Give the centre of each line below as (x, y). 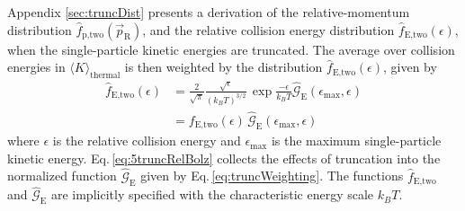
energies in (36, 67)
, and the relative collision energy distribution (268, 29)
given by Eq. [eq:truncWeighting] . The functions (272, 176)
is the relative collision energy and (147, 141)
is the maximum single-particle (356, 141)
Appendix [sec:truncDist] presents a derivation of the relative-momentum (209, 12)
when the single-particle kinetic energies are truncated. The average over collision (231, 49)
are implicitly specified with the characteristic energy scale (212, 194)
